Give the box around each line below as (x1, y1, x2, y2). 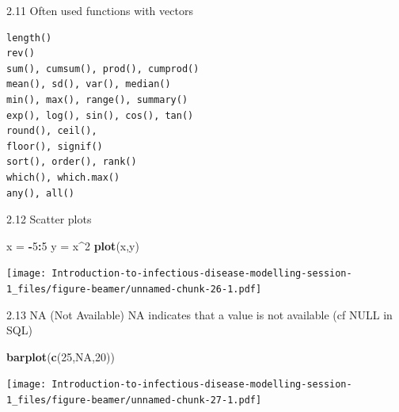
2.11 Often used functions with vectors (6, 2, 193, 18)
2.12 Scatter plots (6, 211, 92, 227)
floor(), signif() (6, 140, 103, 152)
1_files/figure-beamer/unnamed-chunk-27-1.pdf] (6, 395, 262, 406)
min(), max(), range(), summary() (6, 93, 188, 105)
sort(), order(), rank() (6, 156, 137, 168)
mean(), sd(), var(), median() (6, 78, 171, 90)
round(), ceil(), (6, 125, 97, 137)
